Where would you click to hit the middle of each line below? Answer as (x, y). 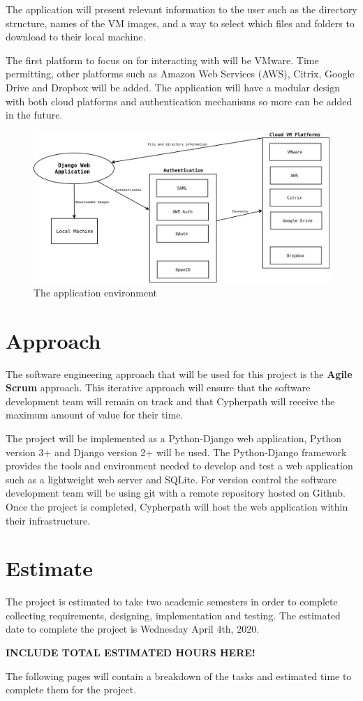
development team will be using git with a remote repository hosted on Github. (176, 493)
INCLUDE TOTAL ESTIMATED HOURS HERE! (131, 653)
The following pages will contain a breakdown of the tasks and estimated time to (179, 676)
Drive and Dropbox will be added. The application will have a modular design (173, 87)
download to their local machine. (76, 37)
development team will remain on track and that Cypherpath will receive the (170, 401)
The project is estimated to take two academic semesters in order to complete (172, 602)
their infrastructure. (48, 520)
